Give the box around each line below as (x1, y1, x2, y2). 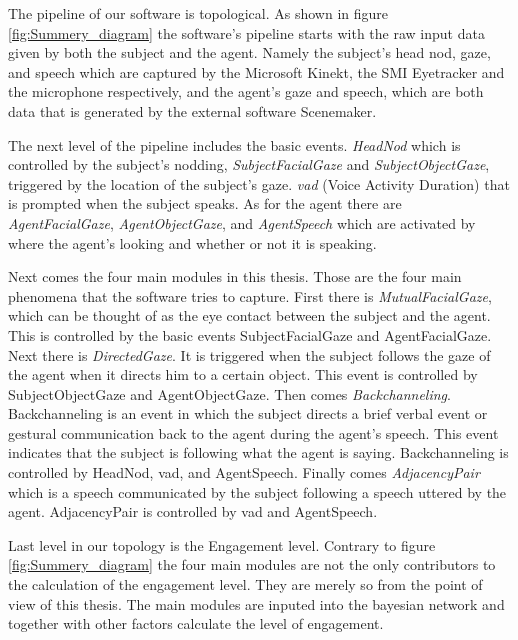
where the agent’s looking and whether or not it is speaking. (8, 232, 377, 253)
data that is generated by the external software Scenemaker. (8, 100, 377, 121)
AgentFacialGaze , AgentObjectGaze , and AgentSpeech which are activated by (8, 212, 476, 233)
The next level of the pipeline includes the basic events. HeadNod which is (8, 134, 461, 155)
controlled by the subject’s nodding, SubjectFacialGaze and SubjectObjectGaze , (8, 154, 490, 175)
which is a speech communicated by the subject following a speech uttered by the (8, 481, 507, 502)
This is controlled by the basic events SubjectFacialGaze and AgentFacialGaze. (8, 324, 492, 345)
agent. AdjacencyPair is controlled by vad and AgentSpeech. (8, 501, 378, 522)
